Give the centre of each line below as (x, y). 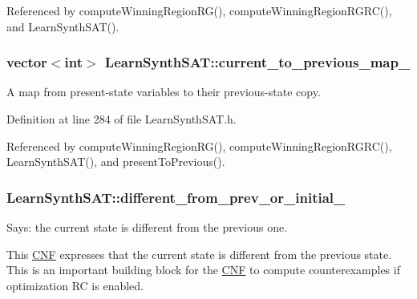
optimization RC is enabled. (75, 285)
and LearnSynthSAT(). (63, 26)
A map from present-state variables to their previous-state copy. (164, 92)
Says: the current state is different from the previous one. (147, 227)
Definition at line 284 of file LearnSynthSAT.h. (121, 119)
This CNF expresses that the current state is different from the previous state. (199, 254)
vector (27, 62)
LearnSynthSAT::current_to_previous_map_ (257, 62)
